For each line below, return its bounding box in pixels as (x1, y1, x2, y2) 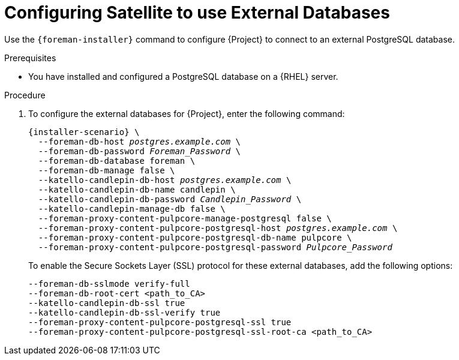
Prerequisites (4, 52, 56, 63)
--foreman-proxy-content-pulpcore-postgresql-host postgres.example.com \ (38, 223, 398, 233)
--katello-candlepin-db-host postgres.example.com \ (38, 175, 292, 185)
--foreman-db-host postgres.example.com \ (38, 136, 241, 146)
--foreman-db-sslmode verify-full (28, 278, 190, 289)
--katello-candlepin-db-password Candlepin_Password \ (38, 194, 302, 204)
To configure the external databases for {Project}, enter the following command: (28, 108, 345, 119)
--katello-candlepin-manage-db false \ (38, 203, 226, 214)
